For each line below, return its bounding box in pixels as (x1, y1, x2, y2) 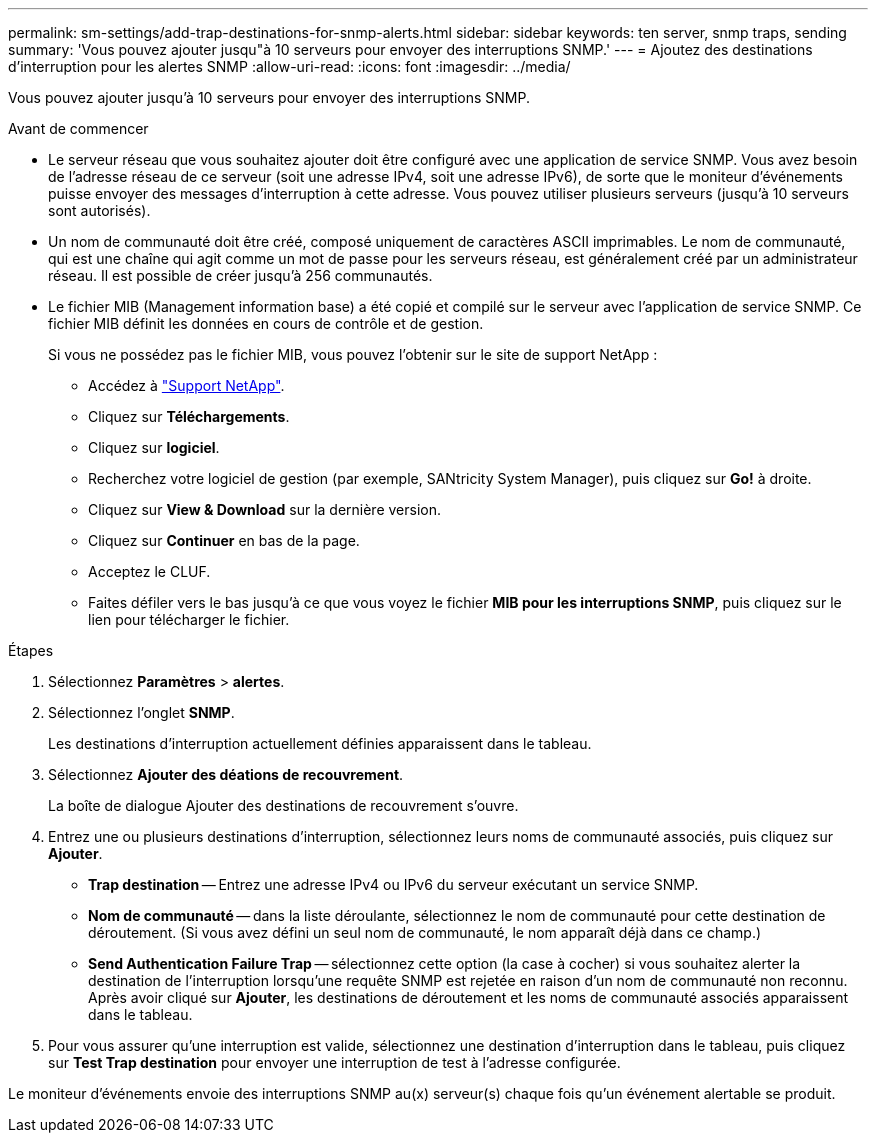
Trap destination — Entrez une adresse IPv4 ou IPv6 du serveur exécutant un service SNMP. (88, 876, 699, 893)
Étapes (8, 642, 54, 659)
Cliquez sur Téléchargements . (88, 408, 290, 425)
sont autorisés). (48, 202, 151, 219)
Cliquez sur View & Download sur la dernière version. (88, 501, 442, 518)
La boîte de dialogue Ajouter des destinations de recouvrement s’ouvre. (48, 797, 519, 814)
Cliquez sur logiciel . (88, 439, 220, 456)
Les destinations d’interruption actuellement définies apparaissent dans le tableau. (48, 735, 592, 752)
